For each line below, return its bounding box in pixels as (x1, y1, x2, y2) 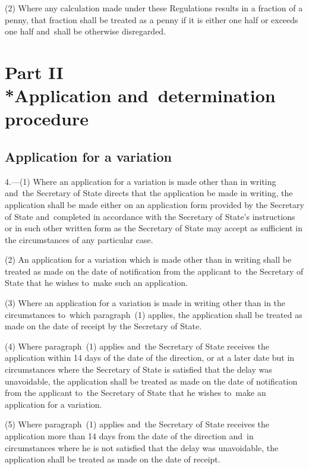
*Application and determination (5, 83, 276, 108)
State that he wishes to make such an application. (5, 276, 188, 289)
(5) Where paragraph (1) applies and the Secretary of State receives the (5, 418, 269, 430)
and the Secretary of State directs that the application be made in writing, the (5, 187, 293, 199)
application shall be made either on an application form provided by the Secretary (5, 198, 304, 210)
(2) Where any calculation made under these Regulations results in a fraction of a (5, 2, 303, 14)
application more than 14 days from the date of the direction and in (5, 430, 254, 442)
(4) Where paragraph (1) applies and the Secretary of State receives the (5, 339, 269, 352)
